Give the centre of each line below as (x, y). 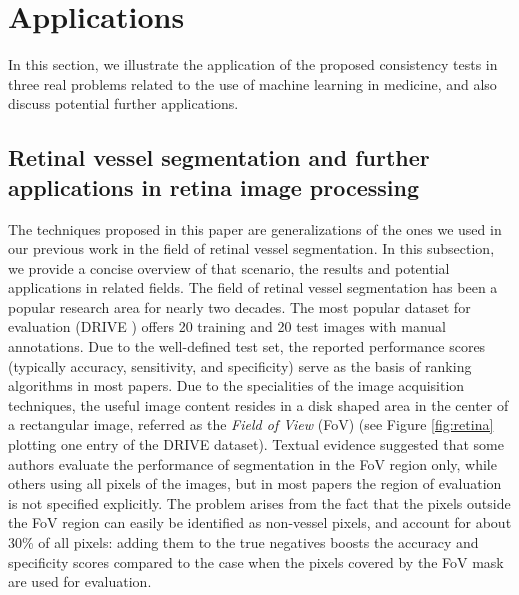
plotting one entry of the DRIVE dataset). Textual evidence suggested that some (256, 444)
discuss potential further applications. (123, 103)
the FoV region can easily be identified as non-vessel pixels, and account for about (260, 522)
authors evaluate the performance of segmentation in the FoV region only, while (252, 463)
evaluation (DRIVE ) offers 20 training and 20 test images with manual (227, 326)
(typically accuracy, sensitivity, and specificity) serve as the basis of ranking (240, 365)
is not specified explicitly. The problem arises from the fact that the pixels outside (259, 502)
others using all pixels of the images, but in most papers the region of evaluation (255, 483)
